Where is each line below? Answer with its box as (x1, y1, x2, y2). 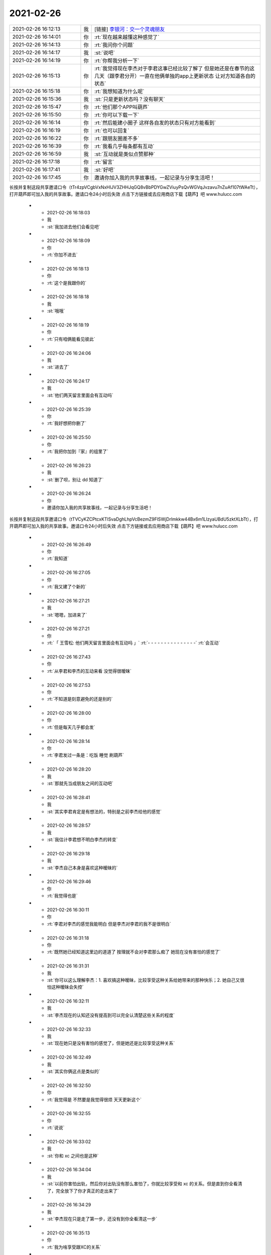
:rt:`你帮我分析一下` (94, 57, 140, 64)
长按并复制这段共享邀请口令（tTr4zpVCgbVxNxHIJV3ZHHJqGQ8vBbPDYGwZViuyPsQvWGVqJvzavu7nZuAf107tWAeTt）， (9, 184, 260, 190)
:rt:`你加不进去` (47, 252, 78, 258)
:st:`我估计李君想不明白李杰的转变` (47, 836, 118, 843)
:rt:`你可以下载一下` (94, 111, 140, 118)
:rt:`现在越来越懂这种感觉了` (94, 33, 160, 40)
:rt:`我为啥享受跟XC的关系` (47, 1244, 101, 1250)
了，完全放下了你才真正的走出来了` (47, 1188, 119, 1194)
